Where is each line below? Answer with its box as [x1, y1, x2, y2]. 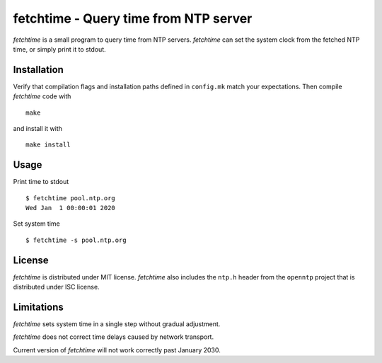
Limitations [13, 301, 64, 313]
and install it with [13, 125, 63, 133]
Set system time [13, 219, 60, 228]
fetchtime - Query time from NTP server [13, 11, 253, 26]
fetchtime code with [13, 92, 71, 100]
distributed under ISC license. [13, 283, 100, 292]
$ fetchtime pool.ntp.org [25, 194, 116, 202]
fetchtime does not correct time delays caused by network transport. [13, 333, 214, 341]
